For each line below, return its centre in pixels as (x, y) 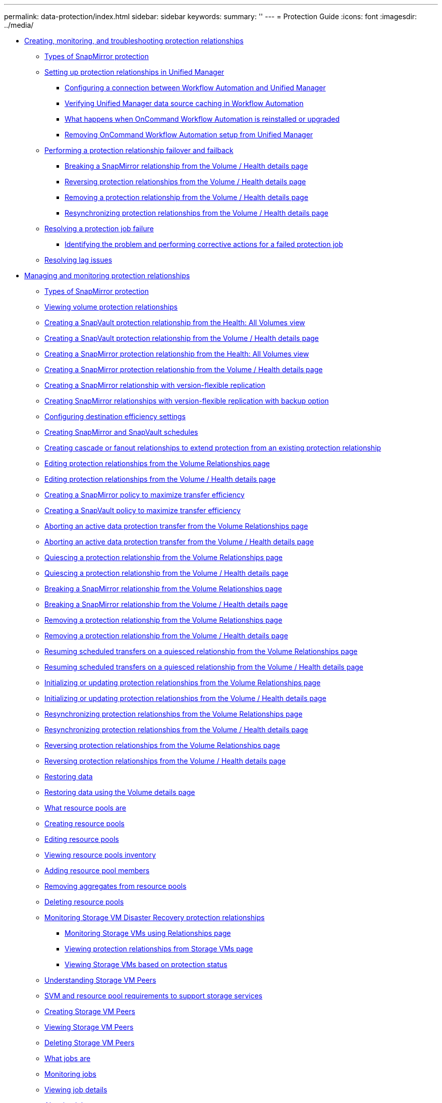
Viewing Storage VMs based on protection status (146, 964)
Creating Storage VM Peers (90, 1011)
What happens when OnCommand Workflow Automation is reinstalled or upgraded (202, 119)
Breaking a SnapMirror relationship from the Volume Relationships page (163, 589)
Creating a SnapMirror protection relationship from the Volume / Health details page (184, 369)
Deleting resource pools (84, 902)
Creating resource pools (85, 823)
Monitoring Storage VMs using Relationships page (148, 933)
